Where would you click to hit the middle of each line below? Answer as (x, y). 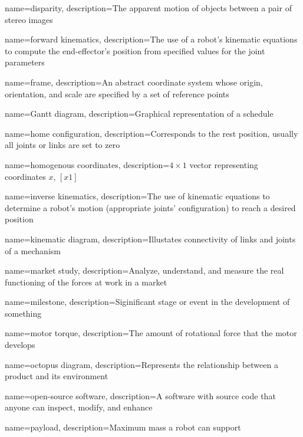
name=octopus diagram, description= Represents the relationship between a (141, 364)
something (23, 313)
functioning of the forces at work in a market (86, 282)
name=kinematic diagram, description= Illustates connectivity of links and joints (150, 239)
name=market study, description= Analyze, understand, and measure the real (144, 270)
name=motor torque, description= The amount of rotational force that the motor (151, 333)
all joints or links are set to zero (62, 145)
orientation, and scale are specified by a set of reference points (117, 93)
